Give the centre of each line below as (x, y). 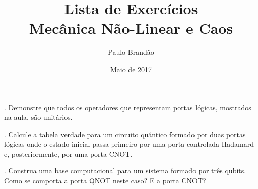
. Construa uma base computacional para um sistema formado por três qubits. (125, 171)
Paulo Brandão (131, 52)
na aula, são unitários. (38, 117)
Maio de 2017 (131, 69)
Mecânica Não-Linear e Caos (131, 28)
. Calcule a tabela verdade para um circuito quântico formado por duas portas (125, 134)
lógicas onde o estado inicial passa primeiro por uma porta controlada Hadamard (129, 144)
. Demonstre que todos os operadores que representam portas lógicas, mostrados (128, 107)
